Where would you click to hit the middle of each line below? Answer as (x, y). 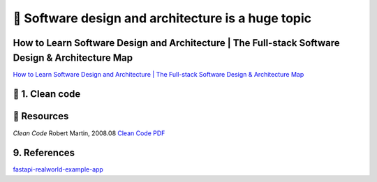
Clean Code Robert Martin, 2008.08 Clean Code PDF (89, 133)
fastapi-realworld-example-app (58, 169)
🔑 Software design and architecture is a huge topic (162, 18)
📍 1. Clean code (47, 94)
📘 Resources (41, 116)
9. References (44, 153)
